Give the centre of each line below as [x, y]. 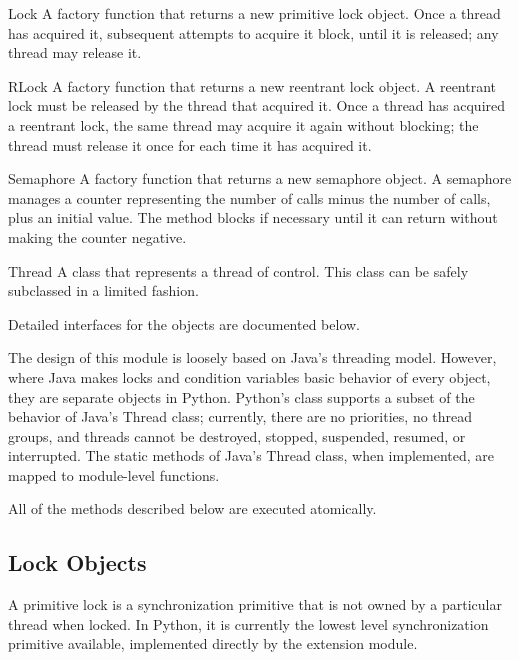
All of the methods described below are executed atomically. [192, 508]
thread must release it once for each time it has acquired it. [190, 144]
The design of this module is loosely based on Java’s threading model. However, [252, 357]
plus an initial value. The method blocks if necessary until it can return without [253, 217]
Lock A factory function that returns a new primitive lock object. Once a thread [254, 13]
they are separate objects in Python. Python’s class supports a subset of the [241, 396]
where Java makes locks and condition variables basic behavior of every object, [249, 376]
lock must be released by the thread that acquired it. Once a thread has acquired [257, 105]
